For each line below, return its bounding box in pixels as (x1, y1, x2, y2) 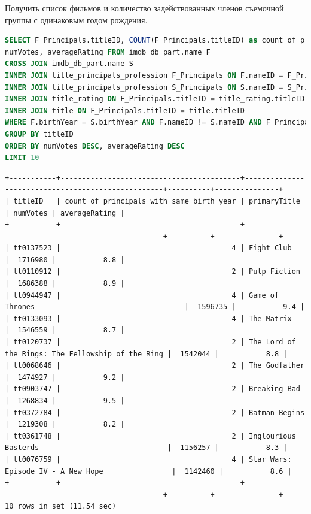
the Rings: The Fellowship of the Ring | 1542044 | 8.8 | (5, 349, 288, 358)
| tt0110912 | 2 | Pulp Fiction (5, 267, 300, 276)
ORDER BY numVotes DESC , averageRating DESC (5, 141, 185, 150)
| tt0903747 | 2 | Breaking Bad (5, 385, 300, 394)
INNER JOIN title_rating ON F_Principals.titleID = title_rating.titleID (5, 95, 305, 104)
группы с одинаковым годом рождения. (5, 13, 148, 26)
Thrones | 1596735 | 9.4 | (5, 303, 305, 312)
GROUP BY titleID (5, 129, 74, 138)
